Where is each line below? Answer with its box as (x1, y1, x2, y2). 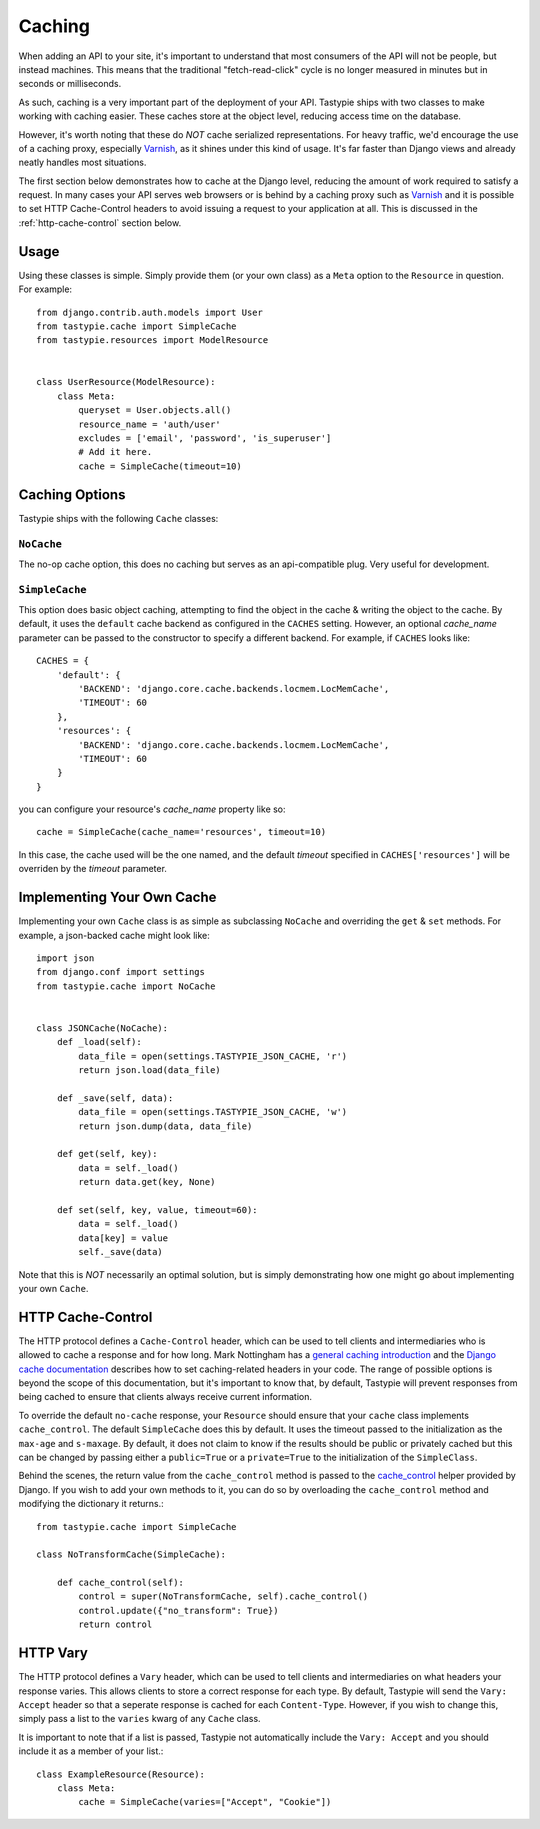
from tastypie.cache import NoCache (36, 980, 216, 992)
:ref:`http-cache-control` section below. (18, 216, 182, 229)
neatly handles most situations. (18, 156, 147, 169)
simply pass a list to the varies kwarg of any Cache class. (18, 1713, 261, 1725)
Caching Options (18, 486, 126, 503)
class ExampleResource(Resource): (36, 1768, 205, 1780)
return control (78, 1619, 153, 1630)
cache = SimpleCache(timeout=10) (78, 460, 242, 472)
